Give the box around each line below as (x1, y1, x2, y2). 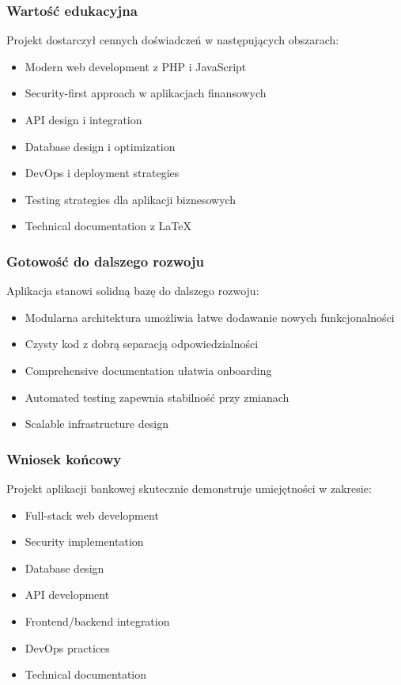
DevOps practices (25, 639, 110, 656)
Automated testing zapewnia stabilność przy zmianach (25, 388, 289, 405)
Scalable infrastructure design (25, 415, 168, 432)
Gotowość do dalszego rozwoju (6, 251, 205, 271)
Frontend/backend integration (25, 612, 170, 629)
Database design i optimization (25, 138, 176, 154)
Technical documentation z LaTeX (25, 218, 191, 234)
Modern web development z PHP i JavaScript (25, 58, 247, 74)
